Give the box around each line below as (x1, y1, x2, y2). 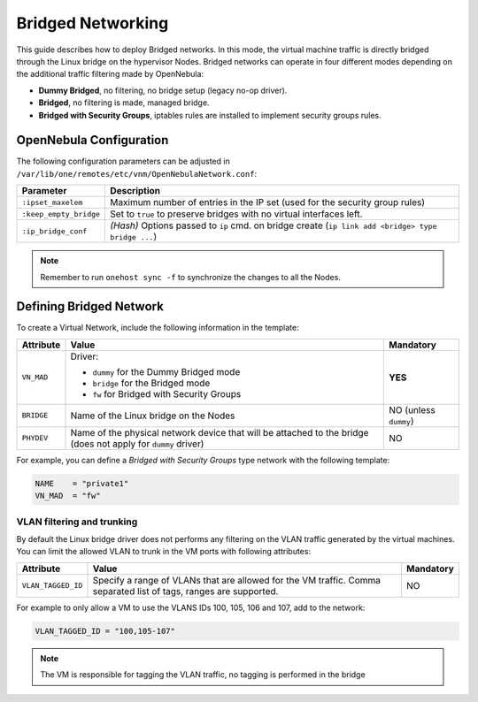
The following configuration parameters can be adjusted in (16, 156, 230, 167)
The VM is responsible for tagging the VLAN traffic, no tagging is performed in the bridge (40, 669, 366, 680)
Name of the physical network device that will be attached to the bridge (70, 426, 369, 439)
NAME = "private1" (35, 478, 129, 488)
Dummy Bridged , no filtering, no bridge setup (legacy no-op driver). (38, 85, 288, 95)
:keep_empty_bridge (21, 209, 101, 218)
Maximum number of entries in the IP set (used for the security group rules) (110, 196, 425, 209)
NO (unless (389, 403, 436, 416)
